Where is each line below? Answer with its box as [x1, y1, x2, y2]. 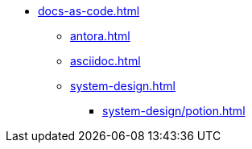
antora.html [70, 29, 130, 43]
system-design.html [70, 79, 176, 93]
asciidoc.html [70, 54, 141, 68]
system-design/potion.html [102, 104, 246, 118]
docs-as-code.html [38, 4, 140, 18]
